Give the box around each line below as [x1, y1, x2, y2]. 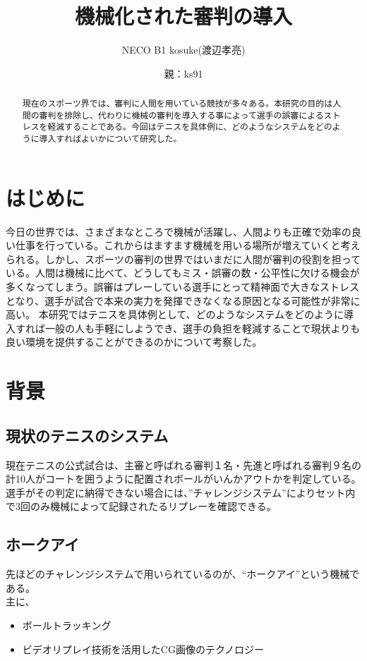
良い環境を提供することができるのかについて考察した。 [6, 334, 263, 349]
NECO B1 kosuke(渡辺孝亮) [121, 42, 246, 57]
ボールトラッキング [22, 617, 112, 632]
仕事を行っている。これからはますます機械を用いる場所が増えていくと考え [15, 238, 361, 253]
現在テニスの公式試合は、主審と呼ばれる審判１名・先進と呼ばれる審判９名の [6, 457, 361, 472]
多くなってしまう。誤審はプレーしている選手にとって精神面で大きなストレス [6, 279, 359, 294]
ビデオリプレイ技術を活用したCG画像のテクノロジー [22, 641, 265, 656]
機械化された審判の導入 [74, 1, 292, 30]
